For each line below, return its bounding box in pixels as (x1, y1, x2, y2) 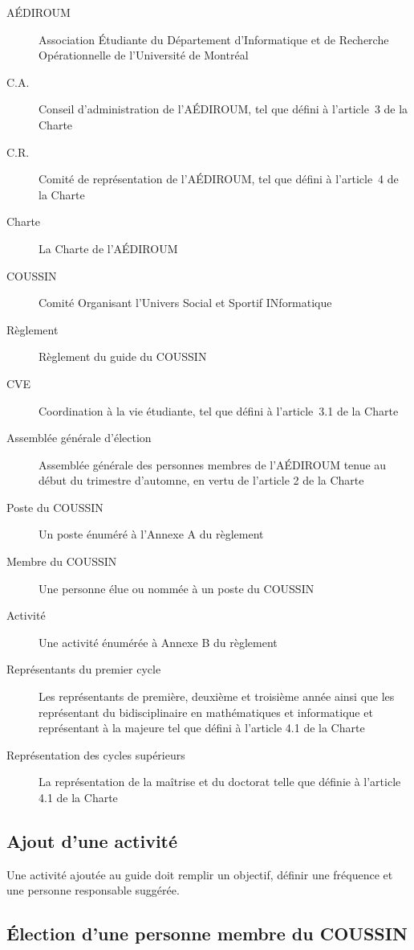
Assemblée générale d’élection (6, 429, 152, 446)
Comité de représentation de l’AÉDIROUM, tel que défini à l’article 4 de (39, 170, 399, 187)
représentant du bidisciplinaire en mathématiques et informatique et (39, 703, 373, 720)
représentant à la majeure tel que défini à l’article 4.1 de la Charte (39, 719, 365, 736)
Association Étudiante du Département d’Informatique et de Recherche (39, 31, 389, 47)
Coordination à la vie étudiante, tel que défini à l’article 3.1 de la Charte (39, 402, 399, 419)
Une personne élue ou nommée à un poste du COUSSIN (39, 579, 315, 596)
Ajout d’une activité (6, 828, 178, 853)
